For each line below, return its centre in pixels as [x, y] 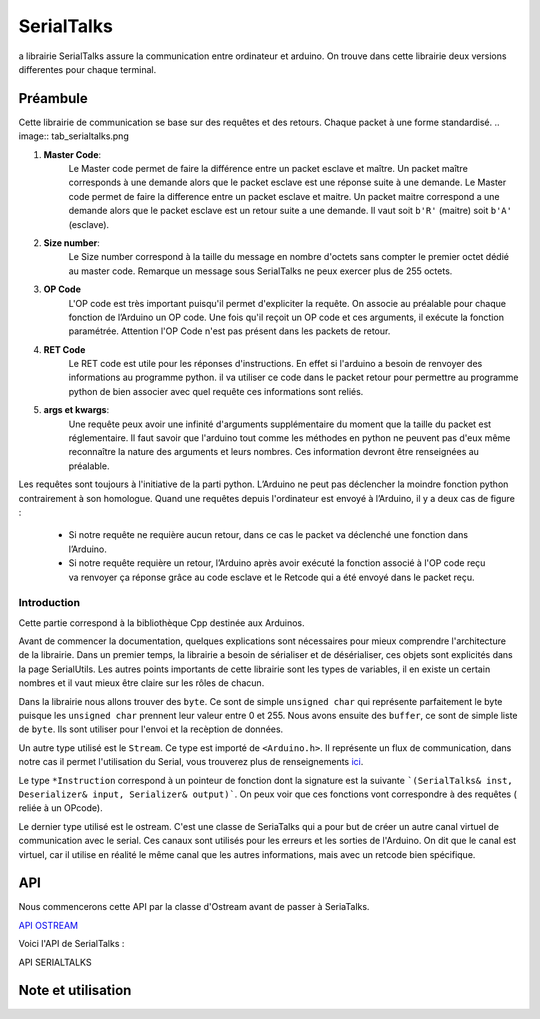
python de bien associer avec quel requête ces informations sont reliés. [216, 391]
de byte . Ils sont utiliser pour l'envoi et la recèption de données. [151, 729]
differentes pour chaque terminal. [87, 69]
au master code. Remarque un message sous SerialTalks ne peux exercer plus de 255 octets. [260, 271]
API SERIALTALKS [55, 962]
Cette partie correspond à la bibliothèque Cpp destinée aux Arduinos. [161, 622]
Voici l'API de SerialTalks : [71, 944]
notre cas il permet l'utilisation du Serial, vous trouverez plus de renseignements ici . [191, 762]
